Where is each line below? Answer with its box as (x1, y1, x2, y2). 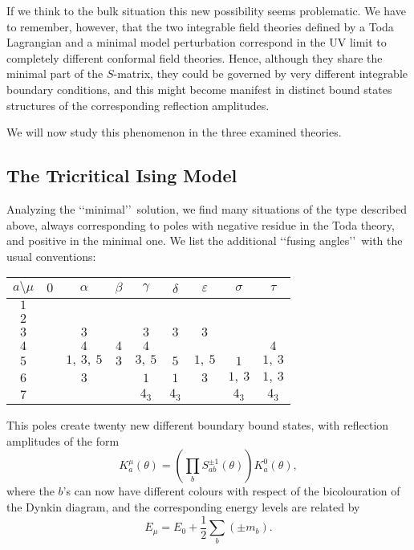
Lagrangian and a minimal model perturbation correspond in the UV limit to (6, 34, 387, 51)
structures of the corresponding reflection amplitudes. (6, 96, 270, 113)
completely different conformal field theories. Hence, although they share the (6, 49, 383, 66)
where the (6, 483, 55, 499)
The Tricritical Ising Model (6, 163, 237, 188)
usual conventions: (6, 247, 96, 264)
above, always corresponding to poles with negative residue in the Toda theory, (6, 216, 395, 233)
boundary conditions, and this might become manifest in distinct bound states (6, 80, 392, 97)
